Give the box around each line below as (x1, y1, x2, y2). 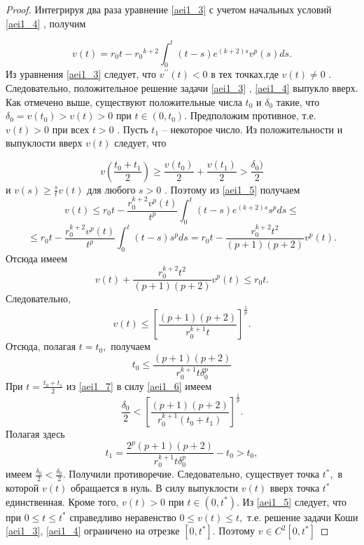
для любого (87, 182, 136, 196)
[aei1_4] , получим (6, 15, 86, 30)
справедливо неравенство (69, 509, 176, 524)
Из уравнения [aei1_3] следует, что (6, 67, 157, 81)
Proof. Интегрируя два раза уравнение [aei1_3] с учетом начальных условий (6, 2, 332, 16)
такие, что (276, 94, 320, 109)
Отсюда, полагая (6, 339, 76, 354)
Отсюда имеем (6, 251, 67, 266)
